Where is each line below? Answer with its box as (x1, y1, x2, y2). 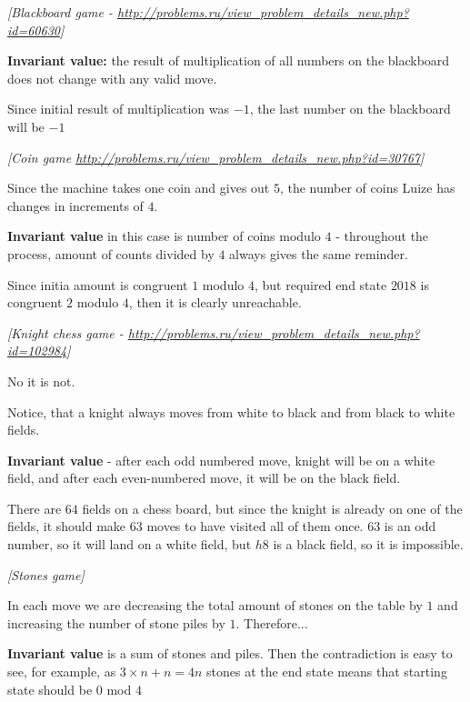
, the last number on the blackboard (249, 99, 451, 118)
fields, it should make (7, 516, 126, 536)
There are (7, 498, 62, 517)
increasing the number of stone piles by (7, 613, 225, 632)
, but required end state (254, 275, 387, 294)
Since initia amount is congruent (7, 275, 188, 294)
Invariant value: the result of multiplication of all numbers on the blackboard (7, 51, 450, 70)
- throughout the (335, 226, 429, 246)
